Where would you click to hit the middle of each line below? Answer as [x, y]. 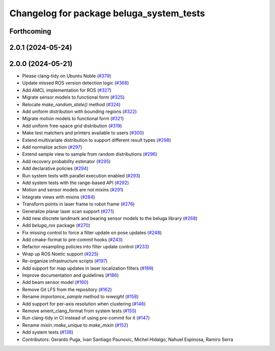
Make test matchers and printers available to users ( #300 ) [83, 133]
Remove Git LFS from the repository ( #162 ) [67, 289]
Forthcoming [30, 31]
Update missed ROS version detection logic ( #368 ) [76, 83]
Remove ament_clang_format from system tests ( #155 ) [79, 311]
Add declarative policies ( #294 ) [55, 168]
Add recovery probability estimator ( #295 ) [66, 161]
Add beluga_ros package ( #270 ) [56, 225]
